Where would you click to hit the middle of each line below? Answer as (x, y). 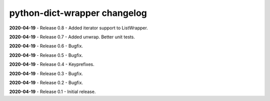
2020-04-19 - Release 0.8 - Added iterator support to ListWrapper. (79, 28)
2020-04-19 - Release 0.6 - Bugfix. (46, 46)
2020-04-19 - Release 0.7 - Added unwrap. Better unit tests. (72, 37)
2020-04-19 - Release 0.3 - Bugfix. (46, 73)
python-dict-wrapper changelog (78, 13)
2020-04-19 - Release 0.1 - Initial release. (52, 92)
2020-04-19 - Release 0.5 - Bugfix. (46, 55)
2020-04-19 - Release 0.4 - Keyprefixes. (52, 64)
